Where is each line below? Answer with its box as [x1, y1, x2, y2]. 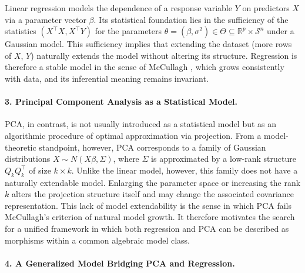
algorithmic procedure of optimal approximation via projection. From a [5, 129, 262, 141]
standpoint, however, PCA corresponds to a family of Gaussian [39, 141, 266, 153]
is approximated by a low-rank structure [151, 152, 296, 165]
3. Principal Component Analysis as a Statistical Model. [5, 95, 237, 108]
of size [29, 164, 51, 176]
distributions [5, 152, 51, 165]
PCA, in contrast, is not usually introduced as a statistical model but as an [5, 118, 277, 130]
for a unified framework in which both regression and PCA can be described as [5, 222, 289, 234]
